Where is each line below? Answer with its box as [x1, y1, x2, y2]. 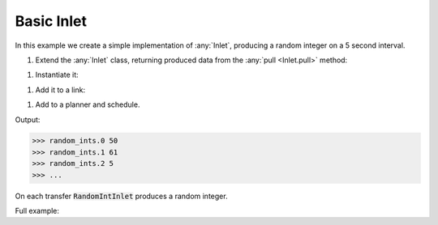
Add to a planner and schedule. [35, 100, 140, 109]
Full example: [15, 206, 60, 216]
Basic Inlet [15, 12, 87, 30]
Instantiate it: [35, 70, 79, 80]
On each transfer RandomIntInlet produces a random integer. [15, 191, 228, 201]
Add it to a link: [35, 85, 85, 95]
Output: [15, 114, 41, 125]
